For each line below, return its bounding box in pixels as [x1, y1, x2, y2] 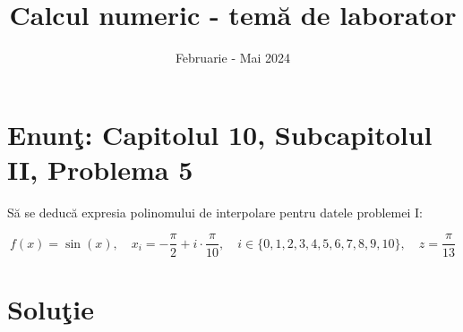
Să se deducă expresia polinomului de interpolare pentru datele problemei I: [7, 202, 423, 221]
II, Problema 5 [7, 150, 193, 187]
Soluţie [7, 290, 95, 327]
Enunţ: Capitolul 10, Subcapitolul [7, 115, 433, 152]
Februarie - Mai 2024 [175, 48, 291, 67]
